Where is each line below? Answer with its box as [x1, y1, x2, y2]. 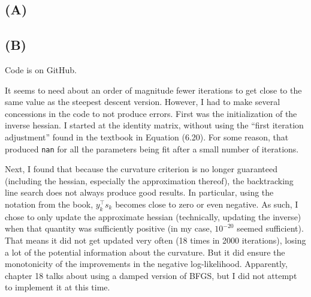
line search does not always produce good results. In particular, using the [5, 186, 274, 199]
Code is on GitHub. [5, 63, 77, 76]
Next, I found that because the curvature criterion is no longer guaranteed [5, 163, 278, 175]
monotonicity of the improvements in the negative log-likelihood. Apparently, [5, 257, 288, 270]
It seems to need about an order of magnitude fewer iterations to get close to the [5, 83, 302, 96]
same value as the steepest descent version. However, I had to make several [5, 95, 280, 108]
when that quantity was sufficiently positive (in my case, [5, 222, 212, 235]
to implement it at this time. [5, 281, 110, 293]
